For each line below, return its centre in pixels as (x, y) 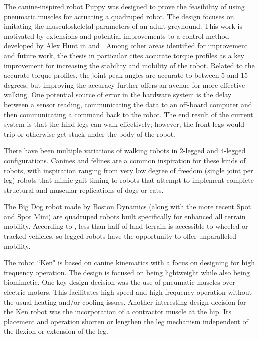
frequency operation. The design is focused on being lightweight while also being (127, 272)
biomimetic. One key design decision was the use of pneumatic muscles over (120, 282)
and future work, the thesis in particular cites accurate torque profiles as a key (124, 55)
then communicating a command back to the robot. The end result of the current (129, 114)
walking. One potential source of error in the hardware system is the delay (118, 95)
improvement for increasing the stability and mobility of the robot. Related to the (129, 65)
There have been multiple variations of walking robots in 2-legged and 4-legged (125, 151)
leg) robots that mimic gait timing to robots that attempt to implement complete (129, 180)
